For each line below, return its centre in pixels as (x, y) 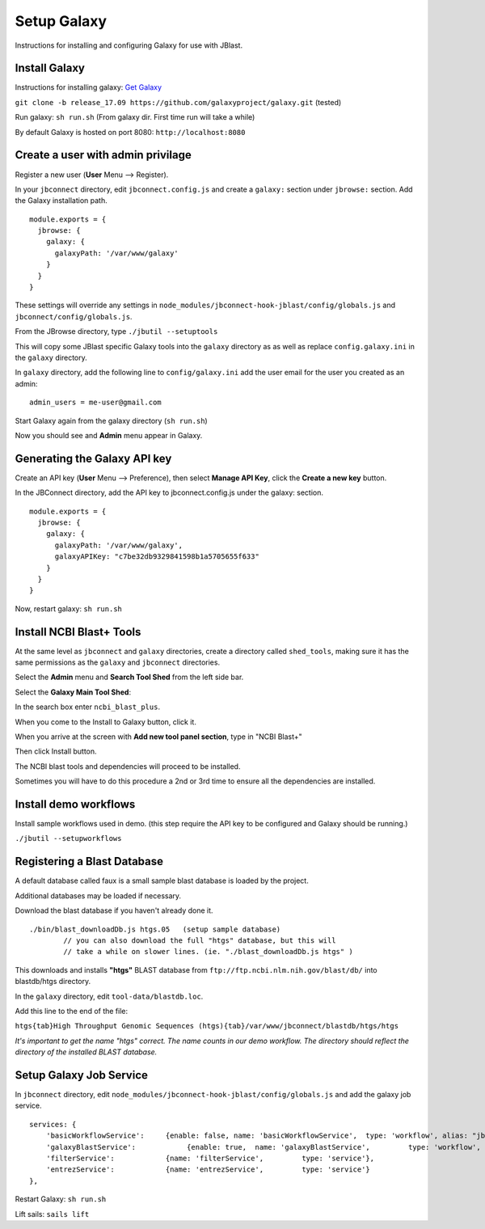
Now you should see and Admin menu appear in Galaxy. (109, 435)
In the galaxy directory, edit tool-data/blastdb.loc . (109, 996)
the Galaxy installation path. (61, 201)
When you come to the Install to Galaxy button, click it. (106, 722)
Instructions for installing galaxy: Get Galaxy (88, 87)
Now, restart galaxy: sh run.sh (69, 608)
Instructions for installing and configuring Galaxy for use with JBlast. (129, 45)
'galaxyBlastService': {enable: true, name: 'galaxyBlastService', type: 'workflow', (263, 1147)
